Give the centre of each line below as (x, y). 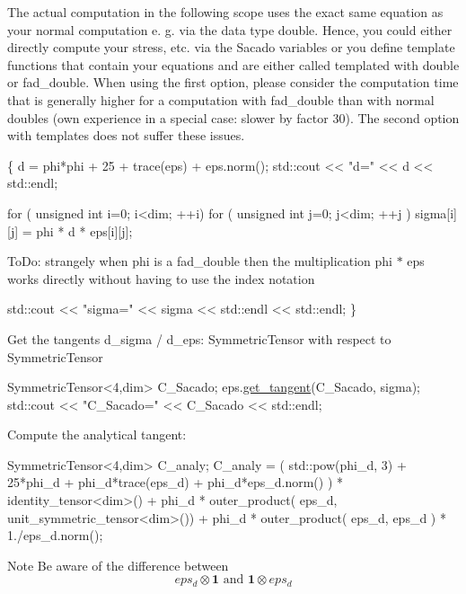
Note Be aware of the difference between (118, 565)
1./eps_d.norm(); (55, 535)
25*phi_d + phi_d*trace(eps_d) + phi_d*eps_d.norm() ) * (176, 482)
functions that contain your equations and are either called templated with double (233, 64)
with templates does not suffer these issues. (126, 135)
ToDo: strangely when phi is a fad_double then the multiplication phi (200, 261)
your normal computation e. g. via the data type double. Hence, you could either (230, 29)
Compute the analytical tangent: (97, 434)
